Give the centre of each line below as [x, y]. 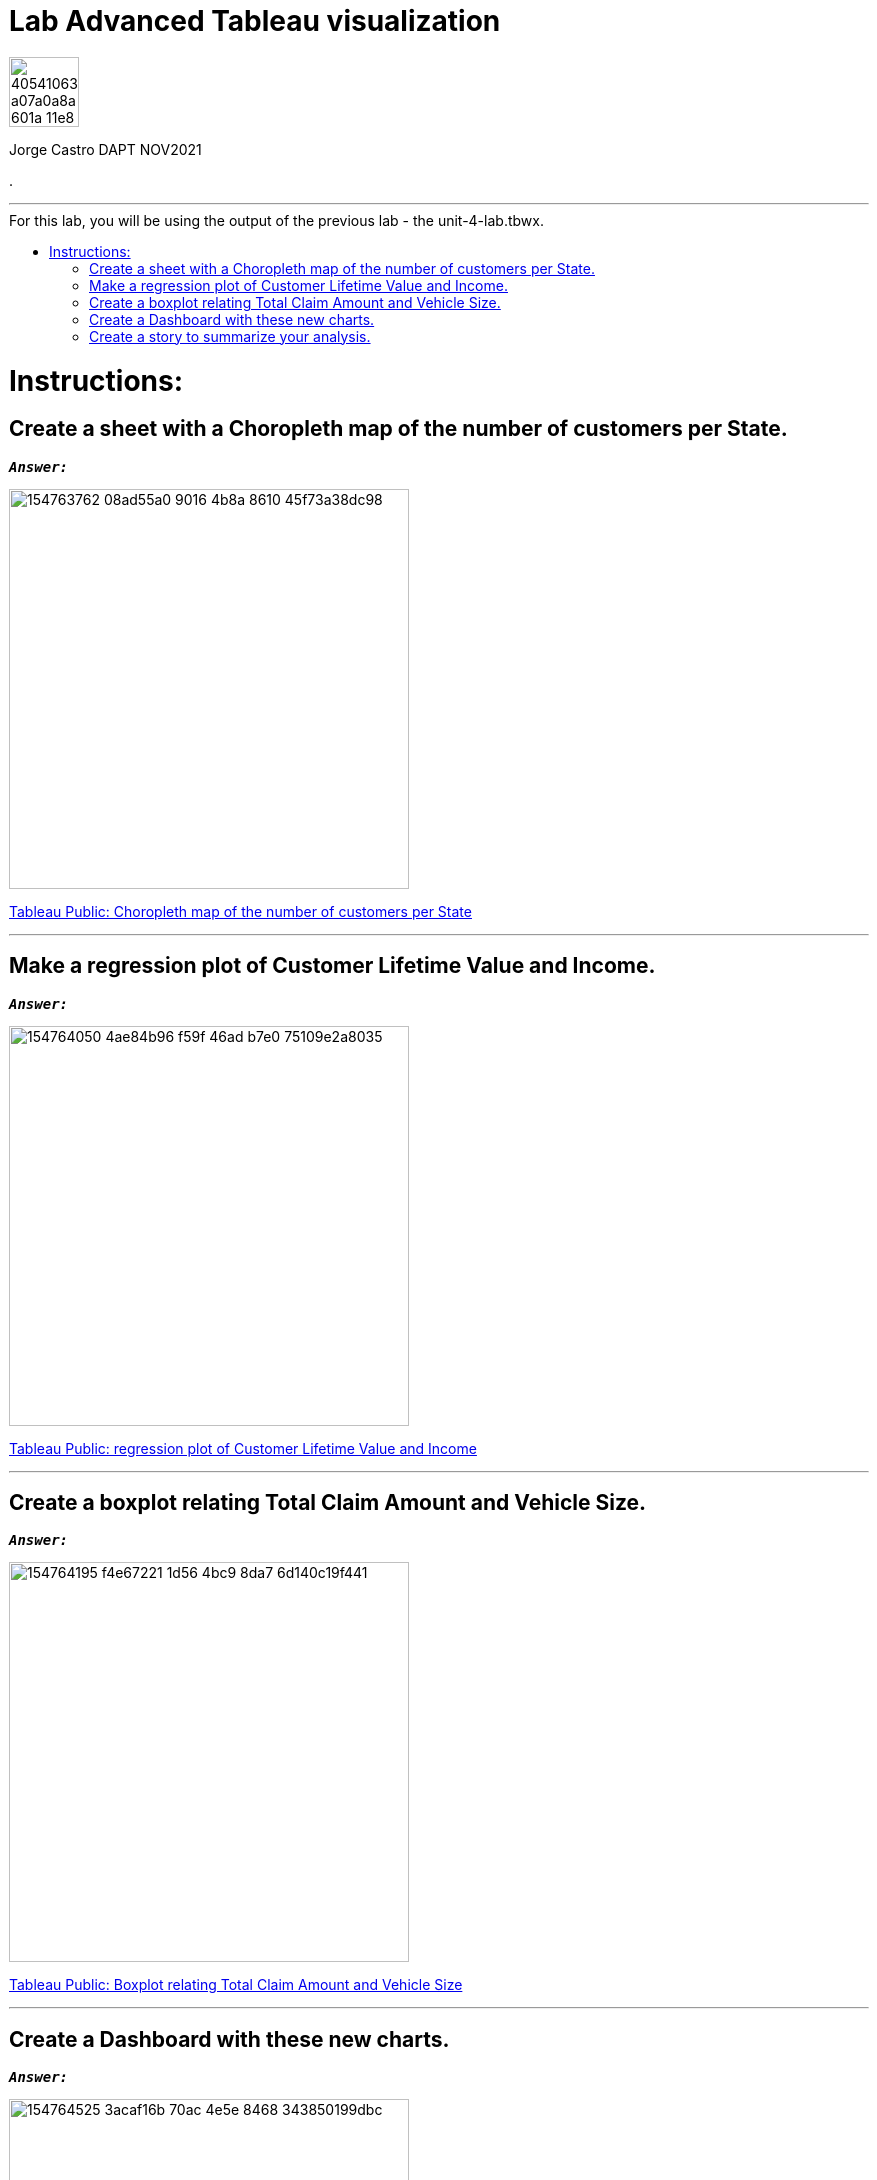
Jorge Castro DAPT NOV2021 [105, 149]
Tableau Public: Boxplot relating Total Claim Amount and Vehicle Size [236, 1985]
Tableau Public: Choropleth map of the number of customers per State [240, 911]
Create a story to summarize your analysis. [230, 336]
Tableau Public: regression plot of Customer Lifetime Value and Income [243, 1448]
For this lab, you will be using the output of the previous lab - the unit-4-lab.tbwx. [276, 220]
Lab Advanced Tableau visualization [255, 21]
